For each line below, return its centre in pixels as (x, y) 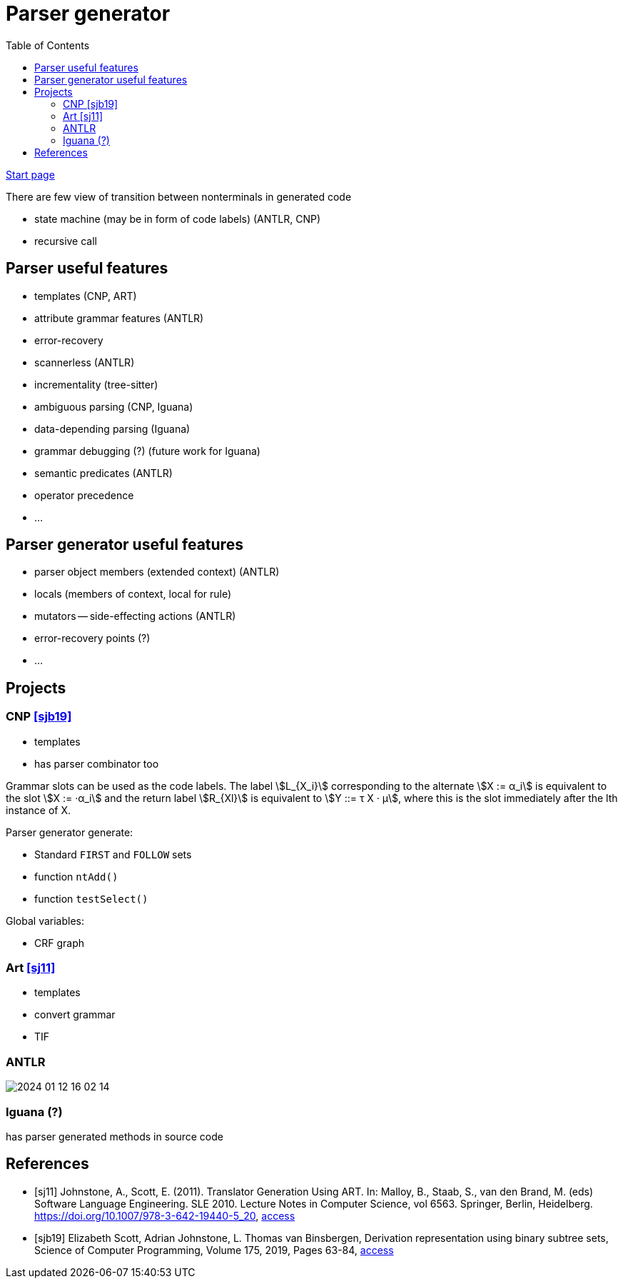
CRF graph (60, 943)
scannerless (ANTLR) (85, 362)
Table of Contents (48, 45)
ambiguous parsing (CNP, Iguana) (114, 406)
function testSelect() (91, 898)
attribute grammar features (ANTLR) (119, 318)
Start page (30, 174)
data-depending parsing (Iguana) (112, 428)
